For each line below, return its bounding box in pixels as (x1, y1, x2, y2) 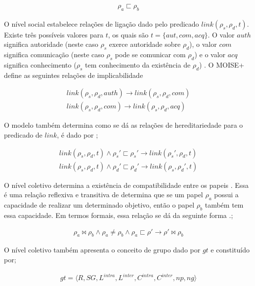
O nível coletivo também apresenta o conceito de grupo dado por (4, 245, 201, 255)
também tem (205, 200, 244, 210)
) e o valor (194, 49, 226, 60)
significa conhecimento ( (4, 60, 77, 70)
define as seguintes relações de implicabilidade (4, 70, 143, 80)
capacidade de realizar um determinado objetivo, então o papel (4, 200, 195, 210)
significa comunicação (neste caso (4, 49, 104, 60)
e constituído (211, 245, 250, 255)
